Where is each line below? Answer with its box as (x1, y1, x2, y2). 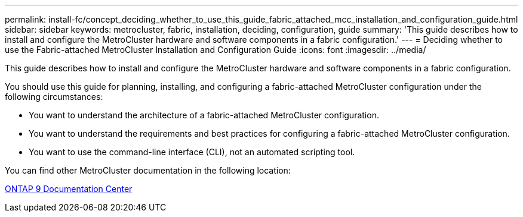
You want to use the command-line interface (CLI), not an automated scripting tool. (29, 147, 355, 157)
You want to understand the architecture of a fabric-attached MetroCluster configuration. (29, 110, 379, 120)
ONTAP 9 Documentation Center (5, 184, 133, 194)
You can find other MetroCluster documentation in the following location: (5, 165, 291, 175)
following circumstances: (5, 92, 103, 102)
